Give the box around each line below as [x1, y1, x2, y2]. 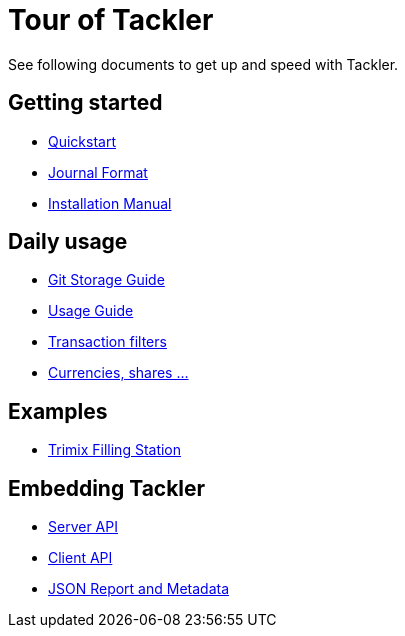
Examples [8, 398, 108, 424]
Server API [48, 518, 118, 536]
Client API [48, 549, 113, 567]
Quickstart [48, 132, 117, 150]
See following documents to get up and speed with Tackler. [8, 55, 399, 73]
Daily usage [8, 229, 128, 255]
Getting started [8, 90, 163, 116]
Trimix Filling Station [48, 441, 182, 459]
